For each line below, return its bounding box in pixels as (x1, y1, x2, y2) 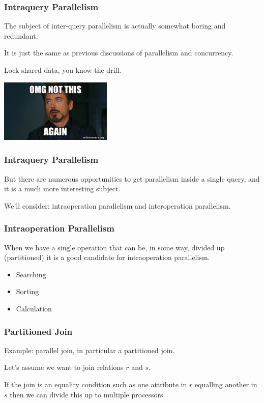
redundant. (4, 30, 38, 41)
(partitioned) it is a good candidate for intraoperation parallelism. (4, 252, 210, 263)
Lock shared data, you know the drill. (4, 65, 122, 75)
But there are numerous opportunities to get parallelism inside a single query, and (4, 173, 260, 184)
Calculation (16, 303, 52, 313)
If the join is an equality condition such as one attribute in (4, 379, 187, 389)
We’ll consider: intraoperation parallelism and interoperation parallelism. (4, 200, 231, 211)
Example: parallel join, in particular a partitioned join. (4, 344, 175, 355)
